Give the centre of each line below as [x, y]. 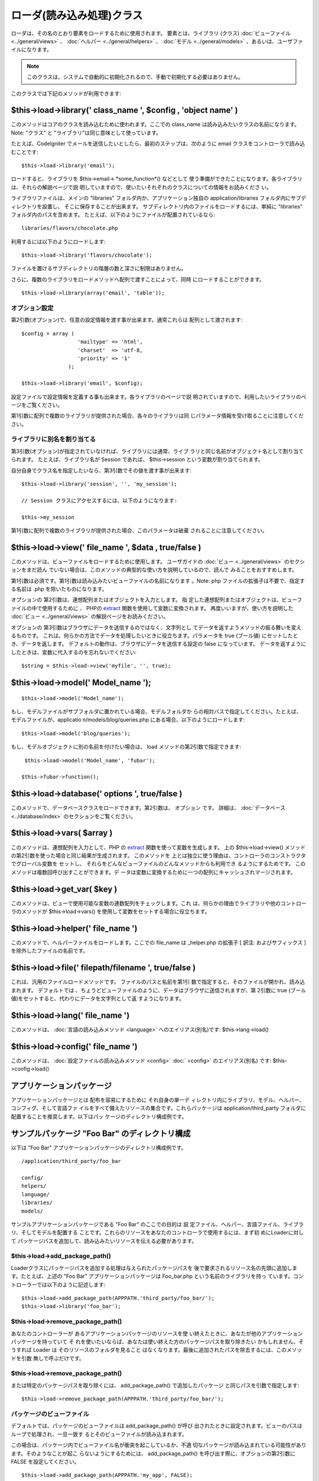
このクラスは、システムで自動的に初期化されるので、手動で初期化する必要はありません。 [135, 77]
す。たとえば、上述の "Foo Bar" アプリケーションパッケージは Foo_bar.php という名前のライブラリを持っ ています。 [152, 1276]
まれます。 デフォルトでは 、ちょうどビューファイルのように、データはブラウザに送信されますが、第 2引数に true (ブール [159, 990]
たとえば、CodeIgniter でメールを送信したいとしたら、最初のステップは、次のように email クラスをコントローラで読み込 [158, 144]
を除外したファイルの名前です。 [50, 951]
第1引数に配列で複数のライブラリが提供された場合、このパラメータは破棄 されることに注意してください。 [139, 530]
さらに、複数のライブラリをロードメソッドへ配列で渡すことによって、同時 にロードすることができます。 [138, 279]
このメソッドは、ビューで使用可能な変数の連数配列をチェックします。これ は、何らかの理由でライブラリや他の [146, 903]
